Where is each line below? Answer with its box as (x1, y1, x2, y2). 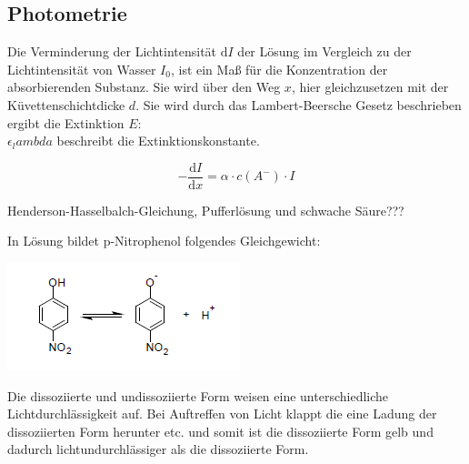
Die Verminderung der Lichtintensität (7, 42, 217, 61)
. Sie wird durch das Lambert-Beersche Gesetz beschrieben (135, 95, 462, 114)
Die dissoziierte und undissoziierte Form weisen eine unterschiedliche (7, 386, 389, 405)
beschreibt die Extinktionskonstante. (56, 131, 260, 150)
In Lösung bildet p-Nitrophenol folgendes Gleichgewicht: (7, 231, 321, 250)
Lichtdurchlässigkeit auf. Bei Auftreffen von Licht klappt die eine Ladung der (7, 404, 437, 423)
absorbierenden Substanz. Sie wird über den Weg (7, 77, 281, 96)
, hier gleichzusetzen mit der (291, 77, 449, 96)
